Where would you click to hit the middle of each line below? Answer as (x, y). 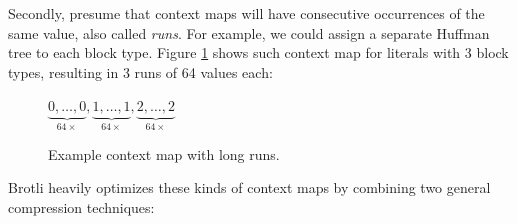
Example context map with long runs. (164, 153)
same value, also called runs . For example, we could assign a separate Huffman (249, 32)
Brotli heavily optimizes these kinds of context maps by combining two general (249, 187)
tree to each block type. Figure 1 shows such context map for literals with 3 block (258, 52)
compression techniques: (81, 207)
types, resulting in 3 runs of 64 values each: (140, 71)
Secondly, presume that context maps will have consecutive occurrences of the (246, 13)
